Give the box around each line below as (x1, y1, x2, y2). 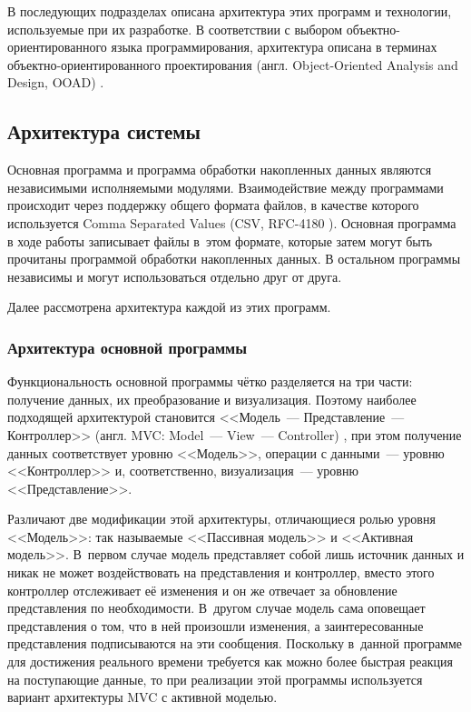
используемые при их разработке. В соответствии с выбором (7, 19, 343, 38)
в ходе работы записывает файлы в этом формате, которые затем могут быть (7, 231, 433, 250)
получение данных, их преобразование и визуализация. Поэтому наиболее (7, 389, 417, 408)
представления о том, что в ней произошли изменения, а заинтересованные (7, 616, 424, 635)
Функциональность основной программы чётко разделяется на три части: (7, 372, 413, 391)
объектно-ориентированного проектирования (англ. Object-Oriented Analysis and (7, 55, 458, 74)
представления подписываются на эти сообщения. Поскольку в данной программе (7, 634, 463, 653)
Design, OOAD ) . (7, 73, 104, 92)
